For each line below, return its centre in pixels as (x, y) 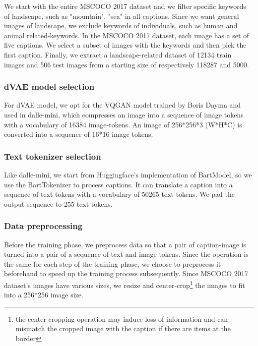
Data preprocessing (43, 226)
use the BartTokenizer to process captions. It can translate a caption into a (118, 184)
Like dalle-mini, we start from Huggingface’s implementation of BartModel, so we (128, 174)
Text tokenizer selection (53, 156)
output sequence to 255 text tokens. (58, 203)
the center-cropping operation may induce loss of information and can (122, 318)
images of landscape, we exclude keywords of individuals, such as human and (121, 26)
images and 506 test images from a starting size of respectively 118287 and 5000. (127, 64)
